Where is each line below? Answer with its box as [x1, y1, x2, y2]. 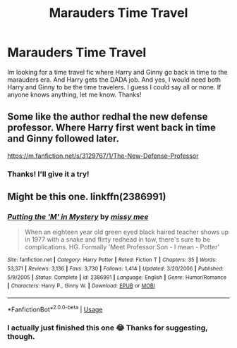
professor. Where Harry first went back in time [7, 122, 217, 134]
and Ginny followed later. [7, 132, 120, 145]
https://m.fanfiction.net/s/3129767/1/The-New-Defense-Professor [7, 151, 199, 160]
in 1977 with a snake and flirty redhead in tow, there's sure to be [24, 235, 210, 244]
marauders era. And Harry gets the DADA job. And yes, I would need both [7, 75, 221, 84]
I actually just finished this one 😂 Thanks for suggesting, [7, 323, 208, 333]
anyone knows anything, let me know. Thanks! [7, 90, 142, 99]
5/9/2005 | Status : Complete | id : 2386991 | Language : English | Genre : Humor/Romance [7, 273, 227, 281]
